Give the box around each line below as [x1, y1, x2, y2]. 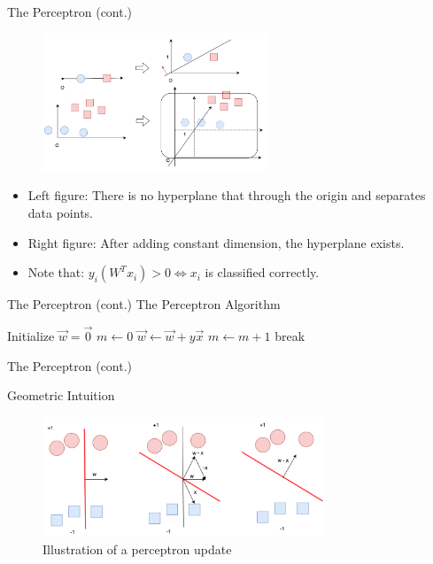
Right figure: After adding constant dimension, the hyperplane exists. [27, 233, 405, 251]
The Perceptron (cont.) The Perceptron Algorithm [7, 295, 281, 313]
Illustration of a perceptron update [43, 539, 232, 558]
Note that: [27, 263, 85, 282]
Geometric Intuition [7, 386, 115, 405]
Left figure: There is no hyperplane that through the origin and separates [27, 186, 426, 205]
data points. [27, 204, 94, 222]
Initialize [7, 327, 55, 345]
